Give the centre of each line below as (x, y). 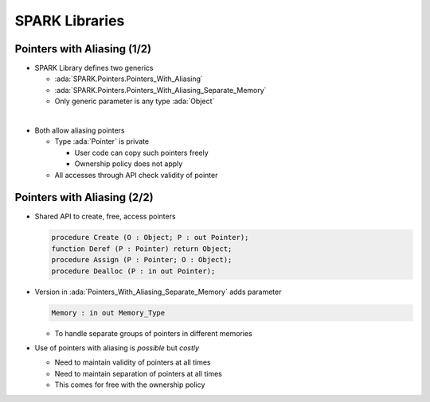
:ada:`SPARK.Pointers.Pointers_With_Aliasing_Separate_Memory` (160, 90)
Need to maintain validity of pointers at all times (133, 362)
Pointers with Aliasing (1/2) (83, 49)
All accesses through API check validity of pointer (136, 175)
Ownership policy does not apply (129, 164)
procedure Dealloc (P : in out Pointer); (133, 271)
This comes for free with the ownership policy (130, 385)
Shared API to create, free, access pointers (105, 216)
